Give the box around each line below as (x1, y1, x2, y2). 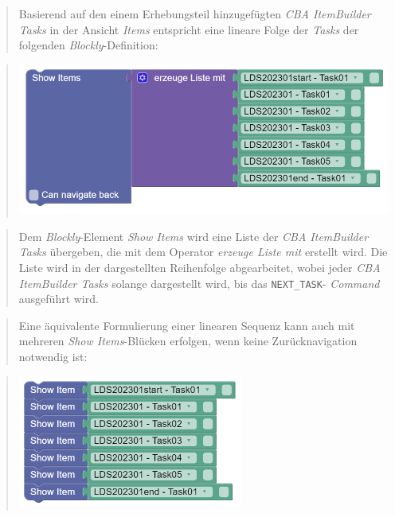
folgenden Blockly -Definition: (18, 37, 158, 53)
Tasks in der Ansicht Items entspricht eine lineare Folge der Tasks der (18, 21, 359, 37)
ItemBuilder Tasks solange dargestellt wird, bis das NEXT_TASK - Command (18, 274, 380, 291)
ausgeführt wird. (18, 290, 99, 307)
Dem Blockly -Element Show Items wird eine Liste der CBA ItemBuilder (18, 227, 369, 244)
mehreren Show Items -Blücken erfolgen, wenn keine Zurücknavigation (18, 332, 358, 349)
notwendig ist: (18, 348, 88, 364)
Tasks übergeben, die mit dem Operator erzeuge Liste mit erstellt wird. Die (18, 243, 388, 260)
